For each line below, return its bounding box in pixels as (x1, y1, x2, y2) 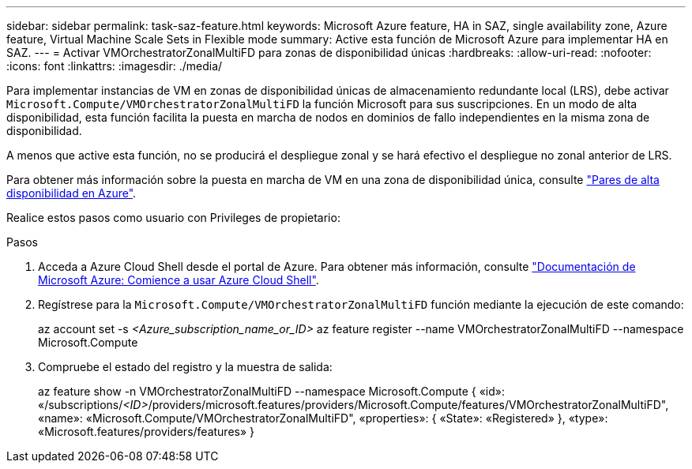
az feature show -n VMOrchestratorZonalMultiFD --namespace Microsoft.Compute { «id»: (38, 385, 505, 398)
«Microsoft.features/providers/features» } (38, 425, 255, 438)
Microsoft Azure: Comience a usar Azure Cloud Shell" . (38, 273, 319, 287)
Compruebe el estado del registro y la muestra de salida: (38, 360, 333, 373)
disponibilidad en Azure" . (6, 186, 137, 200)
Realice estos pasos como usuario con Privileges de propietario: (6, 211, 340, 224)
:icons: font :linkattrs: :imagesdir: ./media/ (6, 59, 223, 73)
